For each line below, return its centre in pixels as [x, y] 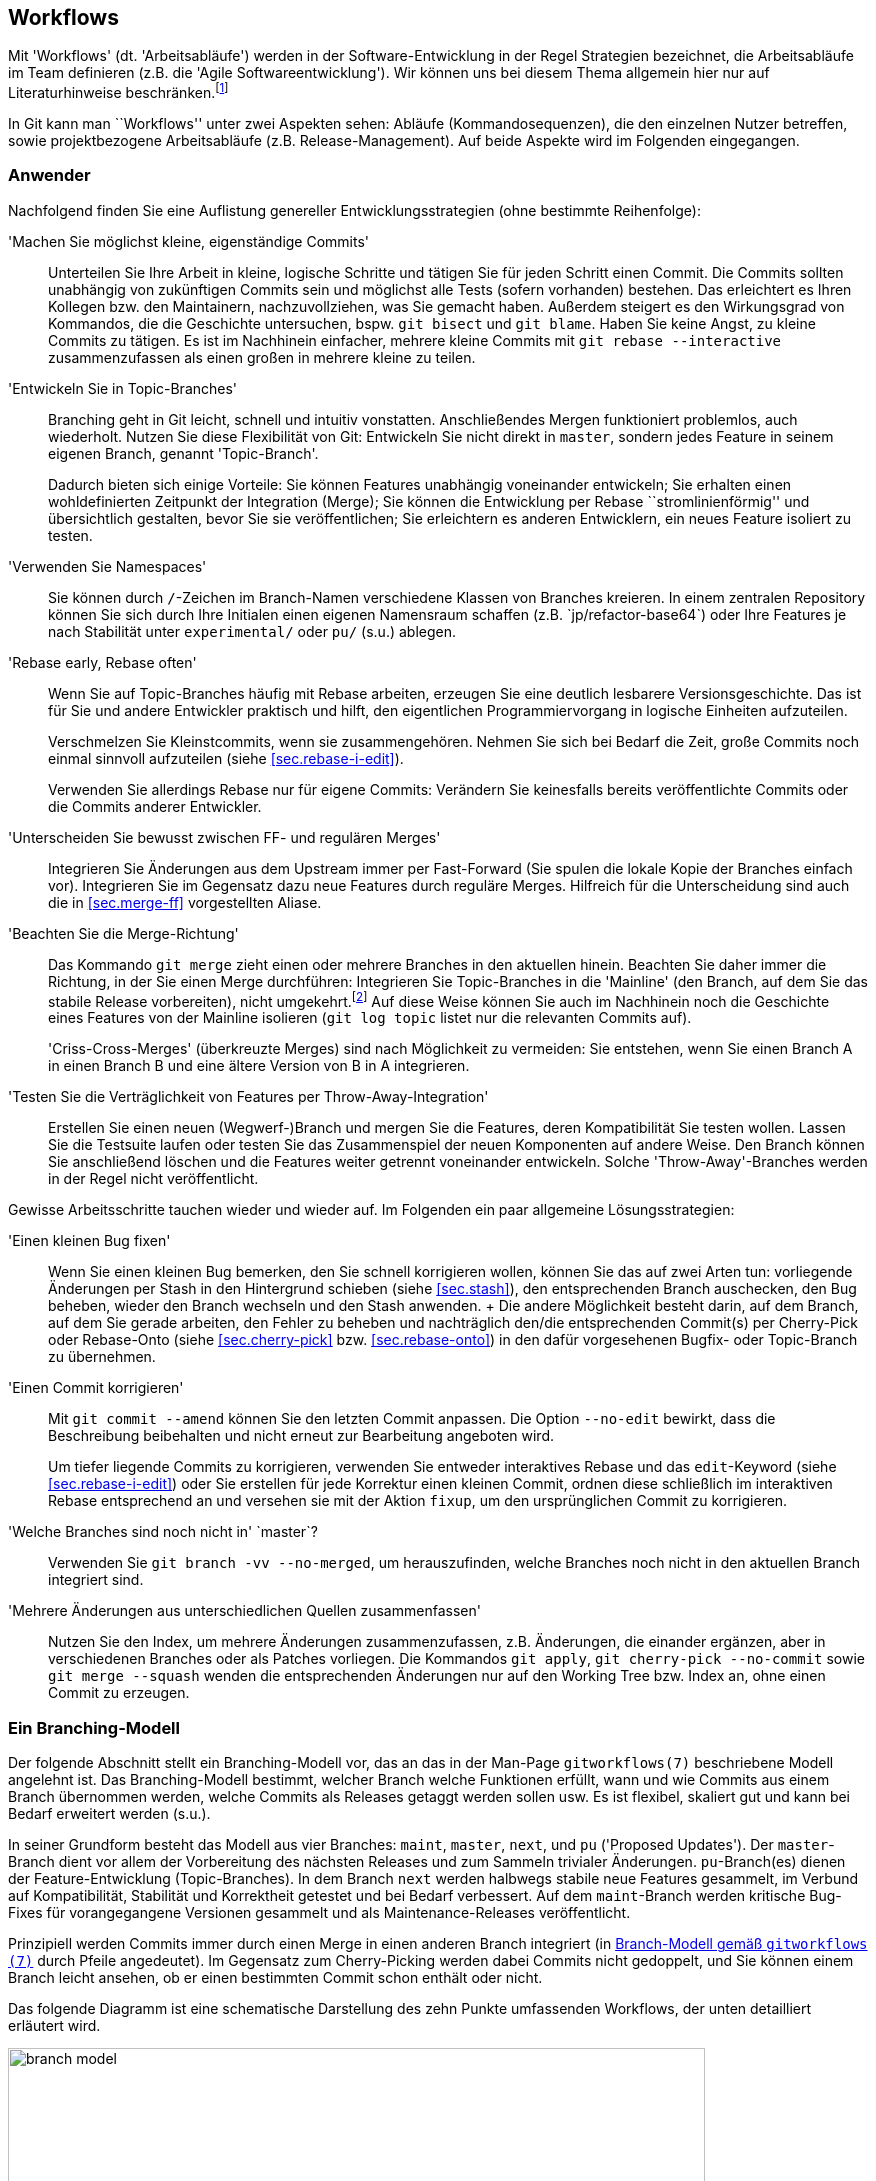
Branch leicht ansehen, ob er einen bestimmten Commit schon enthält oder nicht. [275, 1978]
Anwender [49, 175]
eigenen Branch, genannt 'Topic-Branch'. [183, 453]
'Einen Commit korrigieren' [96, 1388]
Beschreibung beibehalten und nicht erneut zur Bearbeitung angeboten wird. [301, 1436]
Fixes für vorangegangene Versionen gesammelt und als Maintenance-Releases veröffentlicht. [319, 1913]
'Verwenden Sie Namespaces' [107, 566]
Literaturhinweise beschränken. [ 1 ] [118, 91]
